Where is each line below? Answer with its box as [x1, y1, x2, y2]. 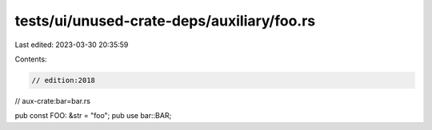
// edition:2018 [31, 76, 96, 85]
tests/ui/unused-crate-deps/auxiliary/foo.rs [14, 12, 316, 30]
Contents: [14, 54, 47, 64]
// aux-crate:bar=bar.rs [14, 96, 91, 105]
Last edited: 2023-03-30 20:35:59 [14, 40, 129, 49]
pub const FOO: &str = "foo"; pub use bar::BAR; [14, 111, 172, 120]
